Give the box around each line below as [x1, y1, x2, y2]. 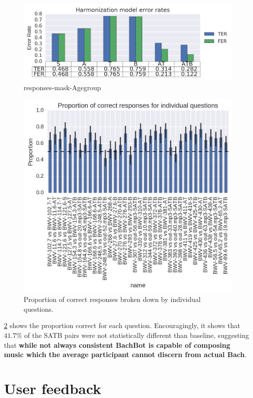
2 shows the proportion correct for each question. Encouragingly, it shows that [4, 320, 240, 331]
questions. [24, 303, 54, 314]
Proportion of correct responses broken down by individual [24, 294, 201, 304]
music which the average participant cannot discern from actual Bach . [4, 349, 247, 360]
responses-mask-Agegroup [24, 82, 101, 92]
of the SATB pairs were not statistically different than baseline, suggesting [24, 330, 249, 340]
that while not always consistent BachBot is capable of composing [4, 339, 230, 350]
